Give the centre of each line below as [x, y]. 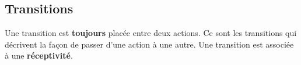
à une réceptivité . [39, 55]
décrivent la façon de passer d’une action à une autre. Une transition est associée [149, 44]
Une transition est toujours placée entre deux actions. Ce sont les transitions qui [151, 33]
